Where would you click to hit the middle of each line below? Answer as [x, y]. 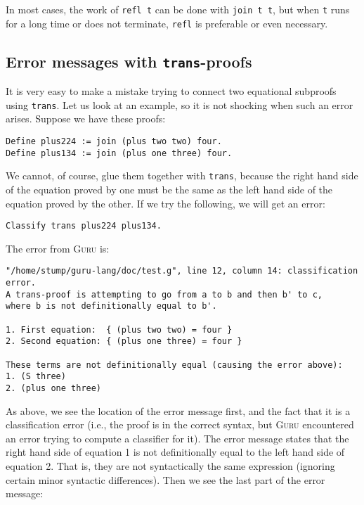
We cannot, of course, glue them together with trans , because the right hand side [182, 175]
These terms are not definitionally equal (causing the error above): [174, 365]
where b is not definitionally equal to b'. [111, 306]
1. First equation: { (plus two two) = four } [119, 330]
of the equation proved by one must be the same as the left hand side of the [169, 189]
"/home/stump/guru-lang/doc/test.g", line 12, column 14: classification [182, 271]
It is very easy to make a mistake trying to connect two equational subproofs [171, 91]
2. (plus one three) [54, 388]
